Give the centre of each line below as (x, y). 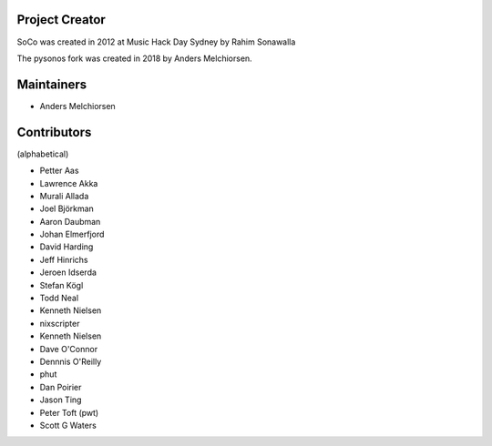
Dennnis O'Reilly (71, 361)
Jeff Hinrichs (64, 259)
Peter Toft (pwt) (69, 412)
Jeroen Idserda (68, 272)
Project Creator (61, 20)
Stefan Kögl (61, 285)
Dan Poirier (61, 387)
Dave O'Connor (69, 349)
